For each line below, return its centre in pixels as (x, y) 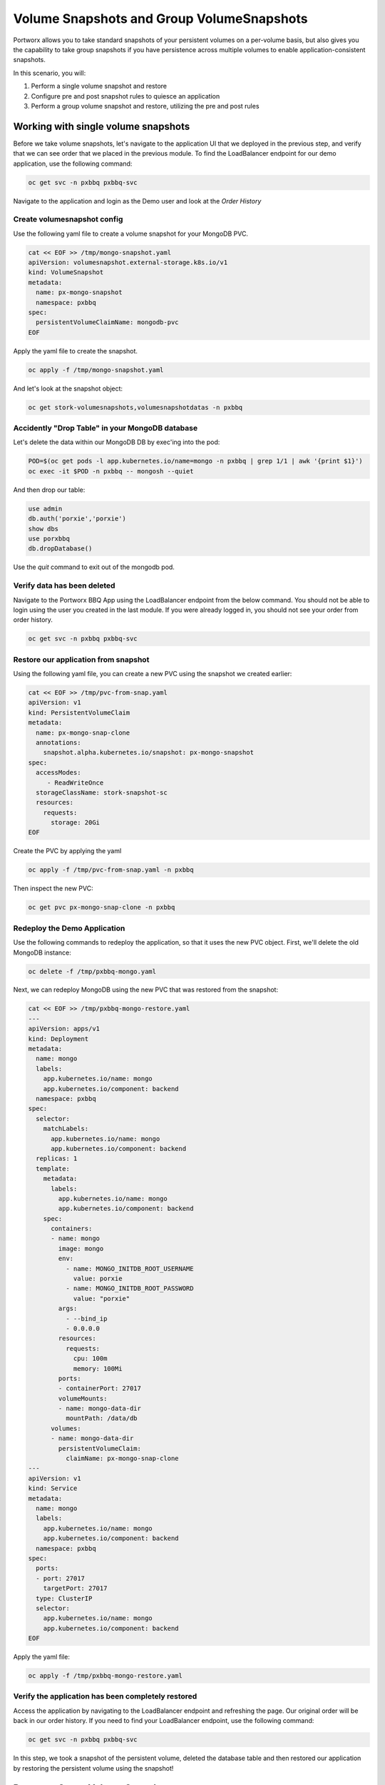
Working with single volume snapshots (102, 126)
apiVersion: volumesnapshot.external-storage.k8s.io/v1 (128, 263)
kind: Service (53, 1488)
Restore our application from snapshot (81, 659)
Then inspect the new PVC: (53, 888)
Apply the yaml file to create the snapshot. (76, 351)
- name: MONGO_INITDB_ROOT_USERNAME (129, 1268)
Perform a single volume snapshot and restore (99, 86)
